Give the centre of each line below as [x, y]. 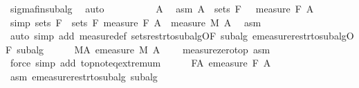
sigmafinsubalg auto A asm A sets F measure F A [162, 8]
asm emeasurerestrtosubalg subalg [84, 76]
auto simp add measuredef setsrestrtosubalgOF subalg [129, 36]
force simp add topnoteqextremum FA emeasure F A [140, 63]
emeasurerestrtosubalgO [303, 36]
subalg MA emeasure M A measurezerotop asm [144, 49]
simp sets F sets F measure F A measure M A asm [136, 22]
